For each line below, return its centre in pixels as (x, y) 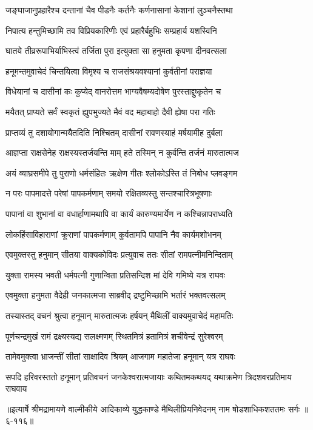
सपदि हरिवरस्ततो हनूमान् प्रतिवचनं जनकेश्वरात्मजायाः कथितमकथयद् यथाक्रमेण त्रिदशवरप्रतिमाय (149, 376)
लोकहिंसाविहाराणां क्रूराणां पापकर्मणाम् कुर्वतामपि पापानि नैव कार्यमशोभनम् (113, 234)
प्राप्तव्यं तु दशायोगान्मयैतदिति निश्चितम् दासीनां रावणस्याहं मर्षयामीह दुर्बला (114, 132)
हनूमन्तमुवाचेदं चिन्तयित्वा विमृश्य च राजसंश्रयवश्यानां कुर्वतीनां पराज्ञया (109, 71)
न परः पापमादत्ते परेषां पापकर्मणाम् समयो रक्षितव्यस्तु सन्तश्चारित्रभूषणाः (109, 193)
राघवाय (16, 388)
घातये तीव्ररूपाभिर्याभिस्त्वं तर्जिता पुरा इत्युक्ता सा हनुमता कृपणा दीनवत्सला (116, 51)
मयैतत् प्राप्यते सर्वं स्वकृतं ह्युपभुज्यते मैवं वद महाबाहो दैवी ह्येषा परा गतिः (110, 111)
